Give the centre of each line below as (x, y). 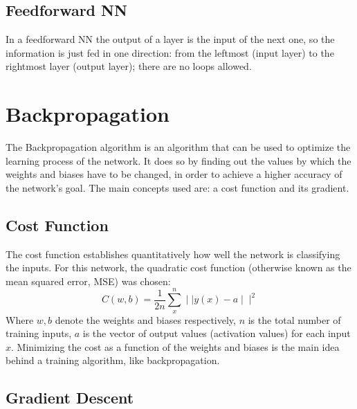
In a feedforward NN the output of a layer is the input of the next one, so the (170, 39)
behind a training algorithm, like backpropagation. (113, 360)
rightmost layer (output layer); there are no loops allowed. (129, 66)
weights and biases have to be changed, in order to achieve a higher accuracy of (174, 174)
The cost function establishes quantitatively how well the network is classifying (173, 254)
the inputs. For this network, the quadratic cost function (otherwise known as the (178, 267)
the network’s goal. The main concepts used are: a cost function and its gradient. (177, 187)
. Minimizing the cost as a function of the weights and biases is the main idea (175, 346)
